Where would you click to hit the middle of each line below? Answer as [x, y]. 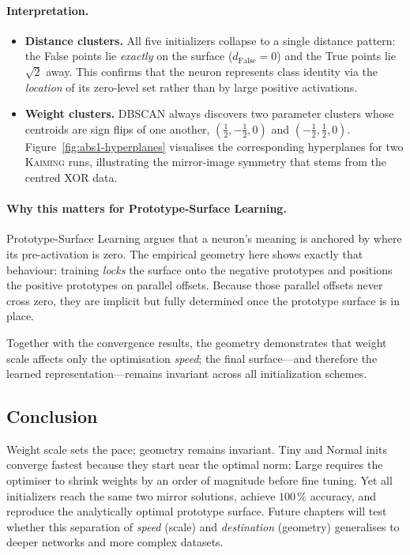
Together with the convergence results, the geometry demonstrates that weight [197, 342]
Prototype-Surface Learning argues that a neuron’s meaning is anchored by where [204, 238]
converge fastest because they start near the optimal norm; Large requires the [195, 464]
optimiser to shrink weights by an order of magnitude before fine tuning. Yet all [199, 480]
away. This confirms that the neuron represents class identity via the [212, 71]
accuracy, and [343, 495]
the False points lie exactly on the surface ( [129, 56]
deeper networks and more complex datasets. [115, 542]
